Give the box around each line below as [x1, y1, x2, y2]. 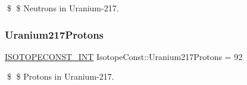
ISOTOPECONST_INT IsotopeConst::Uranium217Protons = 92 [5, 50, 243, 62]
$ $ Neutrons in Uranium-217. [7, 2, 119, 14]
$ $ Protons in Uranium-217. [7, 70, 114, 83]
